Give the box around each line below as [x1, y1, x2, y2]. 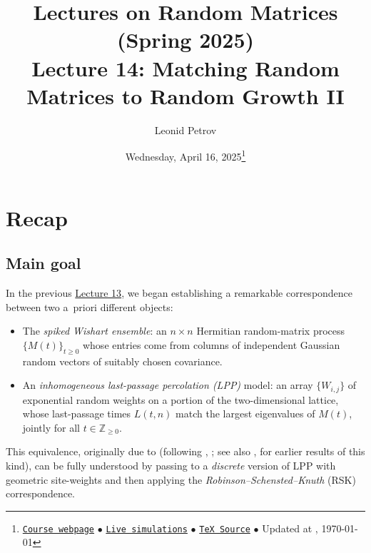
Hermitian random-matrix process [196, 323, 345, 338]
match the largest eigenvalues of [176, 406, 315, 421]
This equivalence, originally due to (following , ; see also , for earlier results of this [6, 444, 365, 459]
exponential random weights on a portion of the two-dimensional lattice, [22, 392, 339, 407]
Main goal [6, 252, 81, 274]
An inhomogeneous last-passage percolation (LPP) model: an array [22, 377, 313, 392]
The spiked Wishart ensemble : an [22, 323, 167, 338]
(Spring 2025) [116, 25, 255, 54]
